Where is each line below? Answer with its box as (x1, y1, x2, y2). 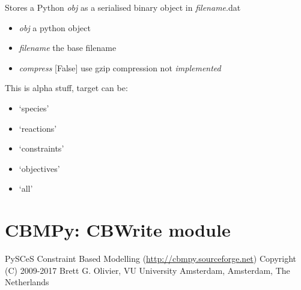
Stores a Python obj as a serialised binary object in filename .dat (5, 1, 241, 13)
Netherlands (5, 276, 49, 288)
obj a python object (19, 21, 91, 34)
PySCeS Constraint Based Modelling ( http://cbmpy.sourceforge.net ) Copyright (5, 252, 297, 265)
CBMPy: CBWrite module (5, 217, 231, 242)
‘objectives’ (19, 162, 60, 174)
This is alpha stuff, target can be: (5, 81, 128, 94)
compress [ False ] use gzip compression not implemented (19, 61, 221, 74)
